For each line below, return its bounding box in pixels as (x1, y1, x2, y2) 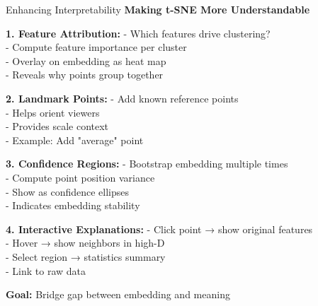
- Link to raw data (6, 263, 86, 278)
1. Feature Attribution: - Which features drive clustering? (6, 25, 271, 40)
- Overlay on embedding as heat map (6, 53, 166, 68)
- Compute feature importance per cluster (6, 40, 187, 54)
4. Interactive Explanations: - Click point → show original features (6, 221, 313, 236)
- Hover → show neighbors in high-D (6, 235, 165, 250)
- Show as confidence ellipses (6, 184, 130, 199)
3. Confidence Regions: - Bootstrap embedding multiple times (6, 156, 288, 171)
